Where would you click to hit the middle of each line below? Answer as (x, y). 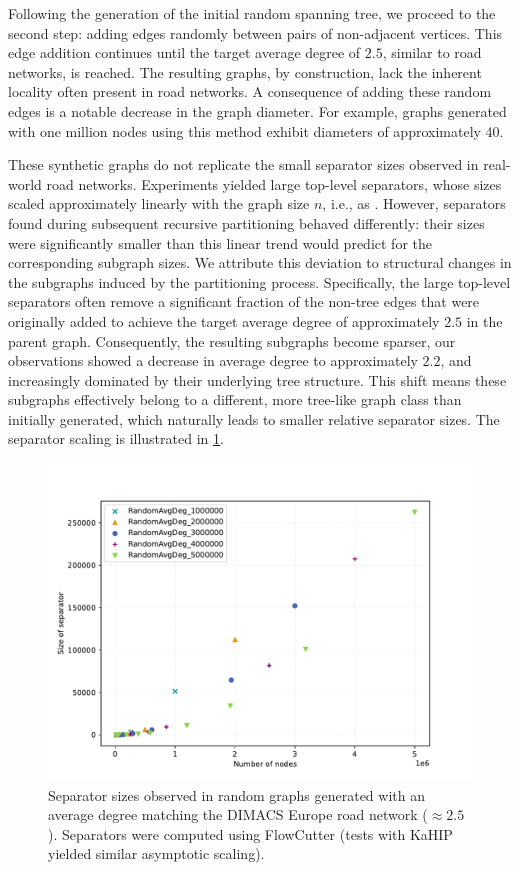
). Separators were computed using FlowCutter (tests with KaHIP (250, 833)
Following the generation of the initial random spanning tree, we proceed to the (252, 13)
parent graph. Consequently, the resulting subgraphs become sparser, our (232, 340)
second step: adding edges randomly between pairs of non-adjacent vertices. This (255, 32)
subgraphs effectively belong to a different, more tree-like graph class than (235, 399)
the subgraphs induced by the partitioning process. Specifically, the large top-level (259, 281)
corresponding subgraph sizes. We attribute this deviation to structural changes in (260, 262)
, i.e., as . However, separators (414, 203)
